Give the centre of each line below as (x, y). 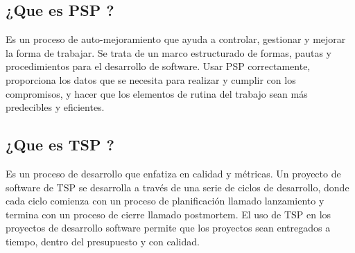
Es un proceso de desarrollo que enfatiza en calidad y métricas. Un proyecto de (173, 173)
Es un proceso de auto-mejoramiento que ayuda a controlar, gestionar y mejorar (176, 39)
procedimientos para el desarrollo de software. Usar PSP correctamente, (158, 66)
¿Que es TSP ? (60, 145)
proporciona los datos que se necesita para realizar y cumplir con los (151, 79)
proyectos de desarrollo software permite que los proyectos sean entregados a (168, 228)
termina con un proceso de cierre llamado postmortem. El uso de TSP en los (168, 214)
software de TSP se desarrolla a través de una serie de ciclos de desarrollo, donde (177, 187)
